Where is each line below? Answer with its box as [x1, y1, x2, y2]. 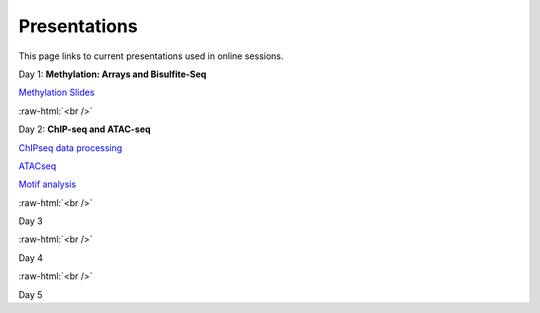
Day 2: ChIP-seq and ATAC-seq [18, 123, 151, 135]
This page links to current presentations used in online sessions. [18, 50, 284, 62]
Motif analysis [18, 178, 77, 190]
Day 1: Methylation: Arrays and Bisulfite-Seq [18, 68, 207, 80]
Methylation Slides [18, 86, 95, 99]
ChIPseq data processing [18, 141, 123, 154]
